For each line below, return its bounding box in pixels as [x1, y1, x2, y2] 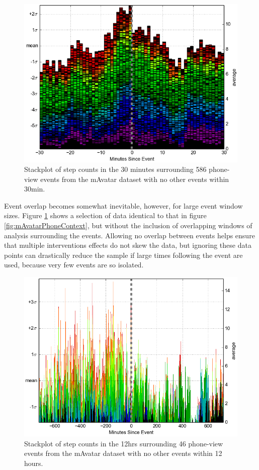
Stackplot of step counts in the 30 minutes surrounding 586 [24, 164, 207, 174]
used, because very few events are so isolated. [4, 259, 144, 270]
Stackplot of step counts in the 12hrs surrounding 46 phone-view [24, 438, 223, 448]
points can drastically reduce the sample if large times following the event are [4, 249, 243, 260]
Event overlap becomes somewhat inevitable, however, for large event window [4, 200, 243, 211]
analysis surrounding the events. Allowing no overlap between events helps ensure [4, 230, 255, 240]
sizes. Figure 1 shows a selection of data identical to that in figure [4, 210, 207, 221]
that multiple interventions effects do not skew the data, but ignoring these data [4, 240, 251, 250]
